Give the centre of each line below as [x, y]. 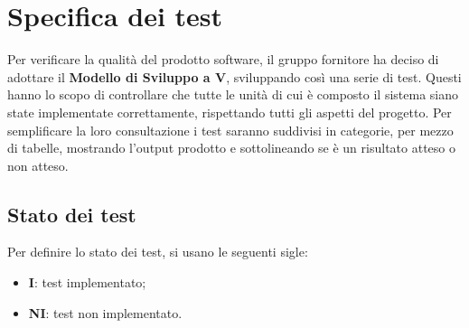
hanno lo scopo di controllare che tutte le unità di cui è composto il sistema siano [233, 94]
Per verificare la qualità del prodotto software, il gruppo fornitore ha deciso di [223, 59]
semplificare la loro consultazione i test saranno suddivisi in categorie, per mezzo [230, 130]
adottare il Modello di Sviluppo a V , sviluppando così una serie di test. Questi [234, 76]
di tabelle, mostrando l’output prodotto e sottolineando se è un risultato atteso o [231, 148]
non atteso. [38, 165]
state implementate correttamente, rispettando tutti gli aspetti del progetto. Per [230, 112]
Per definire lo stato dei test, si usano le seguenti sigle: [158, 252]
